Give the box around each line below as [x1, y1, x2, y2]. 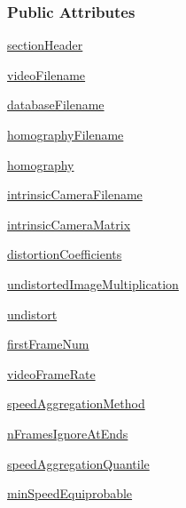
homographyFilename [7, 125, 124, 143]
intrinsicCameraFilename [7, 185, 143, 204]
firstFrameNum [7, 335, 89, 353]
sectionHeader [7, 36, 83, 54]
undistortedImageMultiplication [7, 274, 179, 293]
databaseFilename [7, 95, 105, 114]
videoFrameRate [7, 364, 96, 383]
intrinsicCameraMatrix [7, 214, 131, 233]
